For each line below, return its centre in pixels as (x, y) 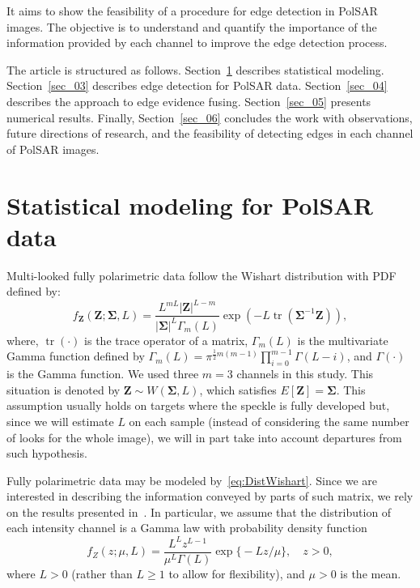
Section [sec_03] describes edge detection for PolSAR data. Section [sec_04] (197, 85)
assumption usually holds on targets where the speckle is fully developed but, (198, 405)
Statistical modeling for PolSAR (190, 205)
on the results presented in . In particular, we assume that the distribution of (199, 511)
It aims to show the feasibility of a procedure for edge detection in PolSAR (192, 11)
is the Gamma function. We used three (103, 374)
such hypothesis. (47, 453)
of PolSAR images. (53, 149)
